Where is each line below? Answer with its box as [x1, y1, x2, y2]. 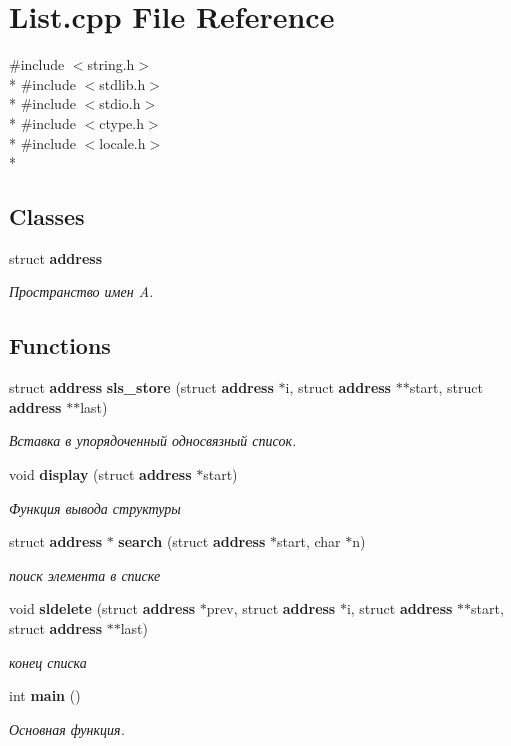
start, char [277, 531, 341, 552]
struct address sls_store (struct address [9, 377, 274, 398]
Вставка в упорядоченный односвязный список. [9, 430, 297, 451]
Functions [9, 330, 111, 361]
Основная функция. [9, 718, 125, 739]
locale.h [99, 132, 146, 153]
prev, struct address [206, 598, 336, 619]
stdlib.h [99, 73, 146, 94]
